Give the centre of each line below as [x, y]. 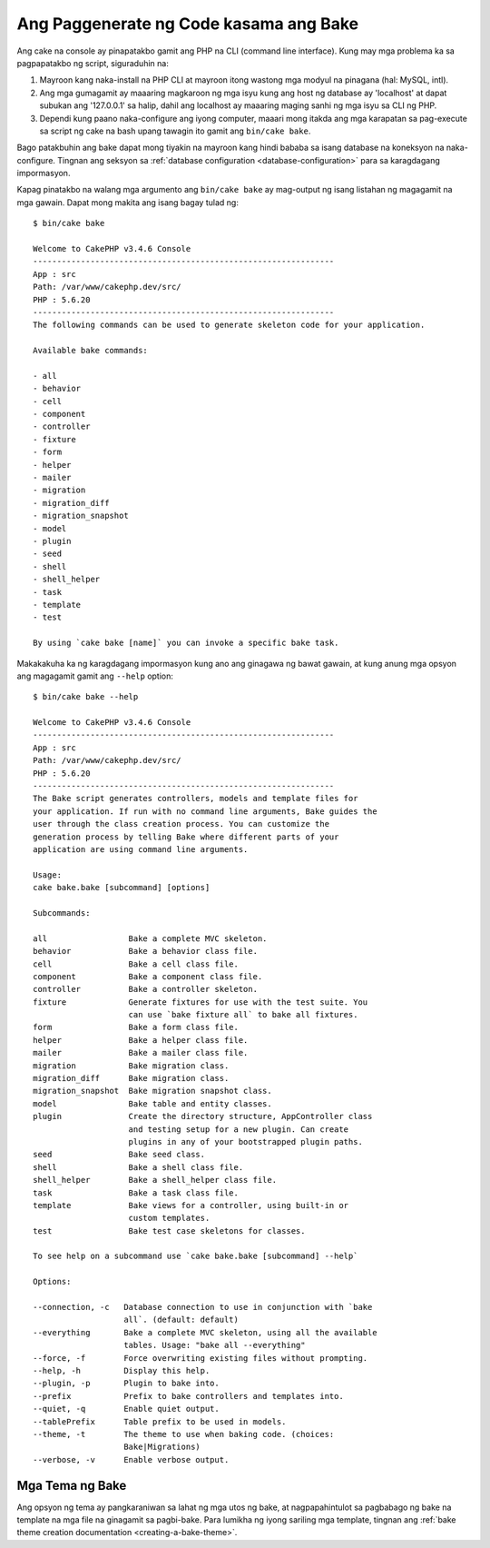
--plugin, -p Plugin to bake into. [126, 1384]
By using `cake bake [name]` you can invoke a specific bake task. [186, 643]
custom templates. [169, 1218]
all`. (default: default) [181, 1320]
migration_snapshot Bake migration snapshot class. [152, 1091]
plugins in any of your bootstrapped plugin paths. [245, 1141]
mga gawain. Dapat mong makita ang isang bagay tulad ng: [128, 202]
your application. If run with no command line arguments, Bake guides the [205, 811]
